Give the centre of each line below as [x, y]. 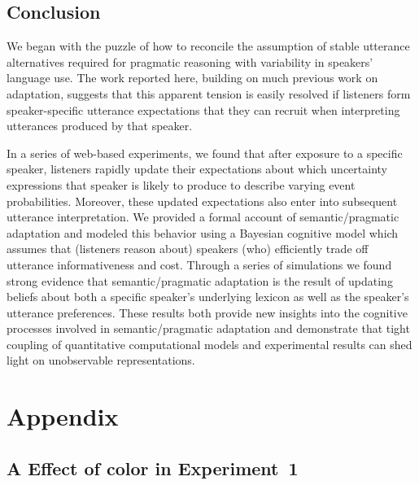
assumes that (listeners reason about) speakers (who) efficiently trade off [188, 249]
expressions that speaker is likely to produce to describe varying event [181, 184]
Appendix [63, 416]
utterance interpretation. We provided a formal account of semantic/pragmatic [203, 217]
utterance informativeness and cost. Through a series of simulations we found [199, 264]
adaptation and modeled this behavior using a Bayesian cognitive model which [203, 232]
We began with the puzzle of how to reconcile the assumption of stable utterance [208, 46]
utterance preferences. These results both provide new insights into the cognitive [207, 312]
